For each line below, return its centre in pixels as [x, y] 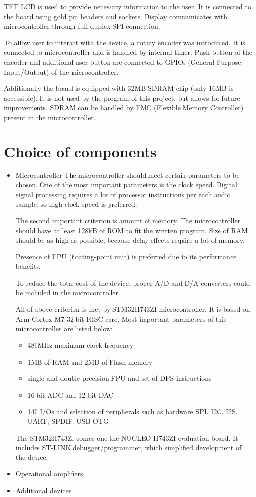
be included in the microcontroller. [68, 292]
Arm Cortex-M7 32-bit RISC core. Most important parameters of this [121, 318]
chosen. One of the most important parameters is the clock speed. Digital [126, 185]
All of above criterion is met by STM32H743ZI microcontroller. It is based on [133, 309]
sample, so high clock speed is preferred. [76, 204]
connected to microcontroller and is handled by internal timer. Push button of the [128, 52]
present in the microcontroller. [50, 117]
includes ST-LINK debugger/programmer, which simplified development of [128, 447]
